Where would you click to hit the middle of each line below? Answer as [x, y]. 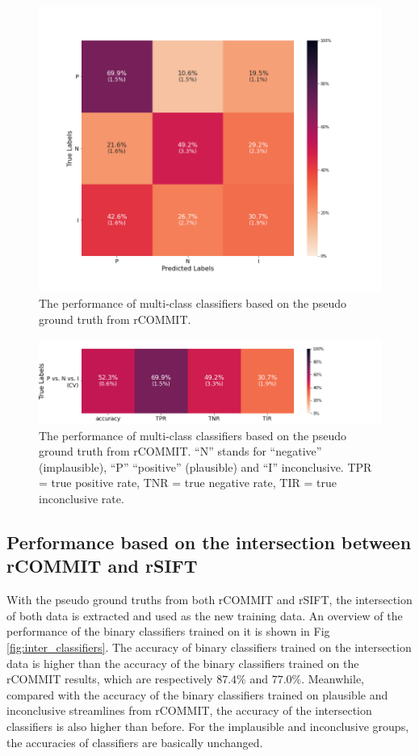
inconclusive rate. [82, 499]
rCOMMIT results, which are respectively [110, 679]
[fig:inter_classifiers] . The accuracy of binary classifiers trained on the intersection [209, 647]
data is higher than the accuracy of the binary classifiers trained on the [183, 663]
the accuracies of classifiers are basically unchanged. [135, 742]
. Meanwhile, [333, 679]
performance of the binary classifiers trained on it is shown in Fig [168, 631]
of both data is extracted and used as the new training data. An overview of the [205, 615]
